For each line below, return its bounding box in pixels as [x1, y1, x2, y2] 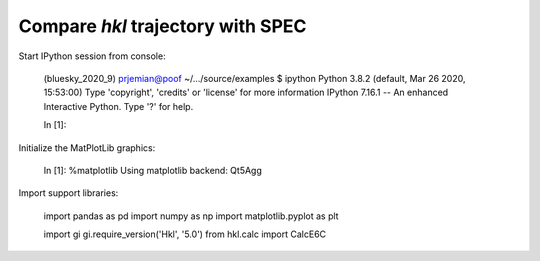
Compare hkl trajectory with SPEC [18, 15, 307, 37]
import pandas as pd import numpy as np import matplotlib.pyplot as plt [43, 210, 339, 222]
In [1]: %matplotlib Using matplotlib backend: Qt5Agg [43, 164, 262, 176]
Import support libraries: [18, 187, 119, 199]
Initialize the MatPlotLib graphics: [18, 141, 156, 154]
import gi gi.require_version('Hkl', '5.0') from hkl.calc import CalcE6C [43, 228, 327, 240]
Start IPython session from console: [18, 50, 166, 62]
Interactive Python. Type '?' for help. [43, 100, 194, 112]
